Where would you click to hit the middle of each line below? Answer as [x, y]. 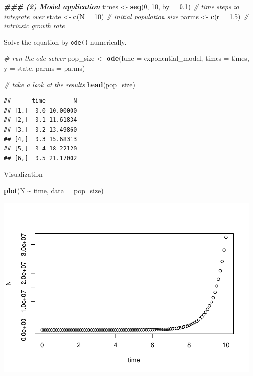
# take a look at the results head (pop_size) [70, 84]
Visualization [23, 174]
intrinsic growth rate [34, 26]
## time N [41, 101]
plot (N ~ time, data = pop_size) [54, 190]
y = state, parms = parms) [45, 68]
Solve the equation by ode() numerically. [65, 42]
